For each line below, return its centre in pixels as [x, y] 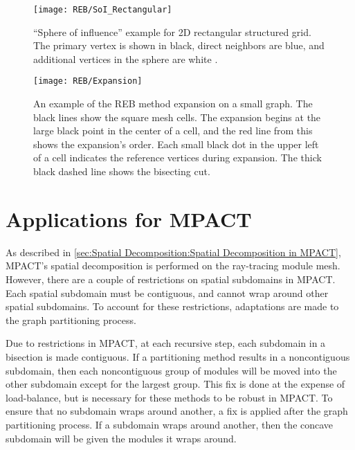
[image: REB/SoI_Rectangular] [103, 10]
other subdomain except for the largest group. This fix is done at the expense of [175, 384]
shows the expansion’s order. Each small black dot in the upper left [176, 144]
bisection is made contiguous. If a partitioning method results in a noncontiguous [178, 356]
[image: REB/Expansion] [88, 81]
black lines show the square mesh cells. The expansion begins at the [177, 117]
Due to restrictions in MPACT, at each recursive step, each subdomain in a [166, 343]
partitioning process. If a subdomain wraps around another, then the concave [170, 424]
